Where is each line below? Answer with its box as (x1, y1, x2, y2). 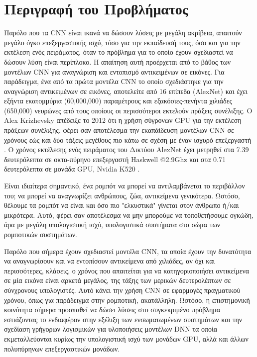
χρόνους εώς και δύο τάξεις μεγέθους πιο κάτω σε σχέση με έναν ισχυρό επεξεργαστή (4, 134, 252, 145)
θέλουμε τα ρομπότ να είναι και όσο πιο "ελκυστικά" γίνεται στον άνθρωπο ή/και (4, 200, 239, 210)
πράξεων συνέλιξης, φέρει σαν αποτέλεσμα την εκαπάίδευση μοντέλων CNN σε (4, 125, 234, 135)
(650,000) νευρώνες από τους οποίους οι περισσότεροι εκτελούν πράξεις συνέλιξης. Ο (4, 105, 253, 115)
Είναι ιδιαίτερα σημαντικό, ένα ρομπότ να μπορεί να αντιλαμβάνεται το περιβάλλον (4, 180, 245, 191)
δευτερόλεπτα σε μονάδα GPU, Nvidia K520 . (4, 164, 140, 174)
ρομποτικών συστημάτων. (4, 229, 77, 239)
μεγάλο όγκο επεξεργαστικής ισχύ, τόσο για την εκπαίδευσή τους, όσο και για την (4, 37, 241, 47)
